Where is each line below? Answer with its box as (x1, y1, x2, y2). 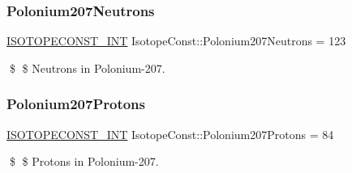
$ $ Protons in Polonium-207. (9, 153, 159, 170)
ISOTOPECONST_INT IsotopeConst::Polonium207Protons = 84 (6, 125, 334, 142)
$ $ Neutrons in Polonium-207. (9, 59, 165, 76)
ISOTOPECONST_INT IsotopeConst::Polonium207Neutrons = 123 (6, 32, 346, 49)
